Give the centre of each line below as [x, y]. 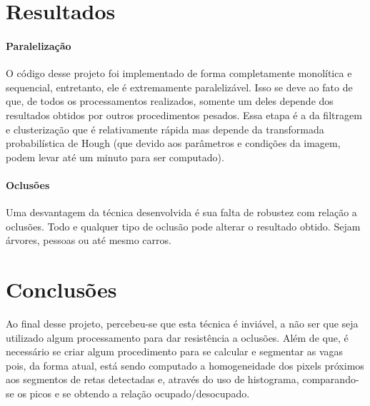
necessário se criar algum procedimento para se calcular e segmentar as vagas [175, 351]
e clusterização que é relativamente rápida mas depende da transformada [165, 129]
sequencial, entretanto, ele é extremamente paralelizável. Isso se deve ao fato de [179, 87]
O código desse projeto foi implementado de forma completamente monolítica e [179, 73]
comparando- [331, 379]
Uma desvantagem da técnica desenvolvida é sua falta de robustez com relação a [181, 212]
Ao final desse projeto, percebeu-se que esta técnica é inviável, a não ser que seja [182, 324]
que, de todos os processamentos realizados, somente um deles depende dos [170, 101]
